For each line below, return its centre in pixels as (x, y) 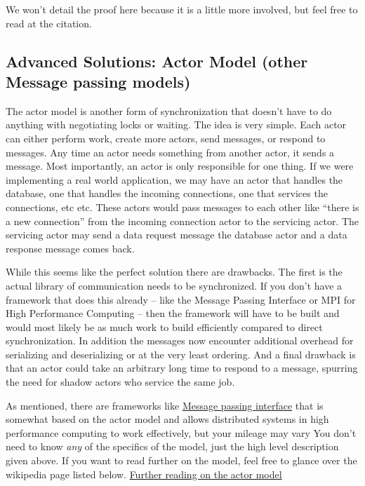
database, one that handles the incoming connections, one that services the (167, 193)
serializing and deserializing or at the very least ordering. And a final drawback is (181, 354)
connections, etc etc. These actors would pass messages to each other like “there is (182, 207)
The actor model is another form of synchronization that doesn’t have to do (169, 110)
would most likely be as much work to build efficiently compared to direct (164, 326)
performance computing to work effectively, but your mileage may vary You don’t (181, 432)
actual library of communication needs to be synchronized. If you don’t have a (174, 285)
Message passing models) (98, 81)
